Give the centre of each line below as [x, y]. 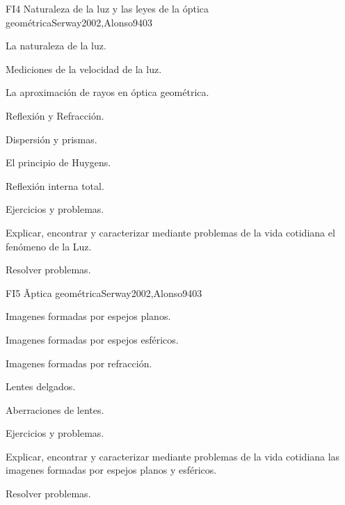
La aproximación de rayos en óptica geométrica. [107, 92]
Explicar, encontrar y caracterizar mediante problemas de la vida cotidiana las [173, 456]
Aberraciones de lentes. [55, 409]
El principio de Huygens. [58, 162]
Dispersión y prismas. [51, 139]
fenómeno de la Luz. [49, 246]
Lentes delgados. [41, 386]
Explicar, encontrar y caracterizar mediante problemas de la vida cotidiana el [170, 232]
